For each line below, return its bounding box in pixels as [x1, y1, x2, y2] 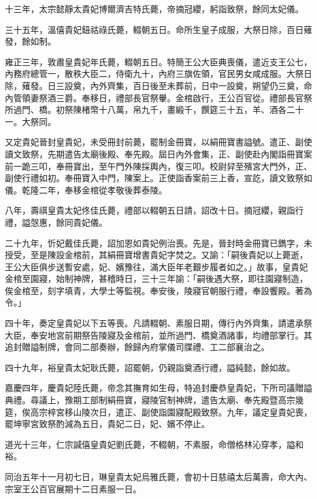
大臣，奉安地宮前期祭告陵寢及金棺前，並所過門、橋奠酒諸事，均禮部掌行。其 [5, 328, 312, 341]
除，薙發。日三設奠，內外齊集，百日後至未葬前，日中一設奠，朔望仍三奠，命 [5, 79, 312, 92]
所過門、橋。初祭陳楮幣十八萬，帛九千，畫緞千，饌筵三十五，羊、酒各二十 [5, 103, 304, 116]
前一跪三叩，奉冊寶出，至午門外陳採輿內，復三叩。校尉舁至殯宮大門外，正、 [5, 159, 312, 172]
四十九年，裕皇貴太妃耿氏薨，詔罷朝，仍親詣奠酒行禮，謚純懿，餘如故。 [5, 361, 295, 373]
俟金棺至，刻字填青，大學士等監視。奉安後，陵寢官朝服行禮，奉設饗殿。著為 [5, 284, 312, 296]
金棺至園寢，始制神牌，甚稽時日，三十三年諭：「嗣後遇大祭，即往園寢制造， [5, 272, 308, 285]
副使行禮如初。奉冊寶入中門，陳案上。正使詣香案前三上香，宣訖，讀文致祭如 [5, 171, 312, 184]
